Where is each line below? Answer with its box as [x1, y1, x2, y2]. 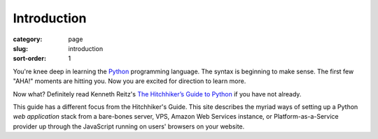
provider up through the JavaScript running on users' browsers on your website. [13, 122, 245, 131]
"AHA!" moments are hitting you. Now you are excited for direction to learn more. [13, 77, 246, 85]
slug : [13, 44, 28, 52]
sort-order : [13, 54, 47, 63]
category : [13, 35, 43, 43]
